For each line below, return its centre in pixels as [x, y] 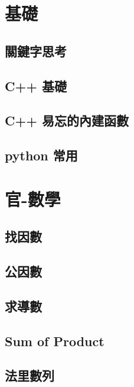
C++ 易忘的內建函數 [67, 120]
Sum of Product [55, 341]
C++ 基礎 [36, 86]
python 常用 [41, 155]
